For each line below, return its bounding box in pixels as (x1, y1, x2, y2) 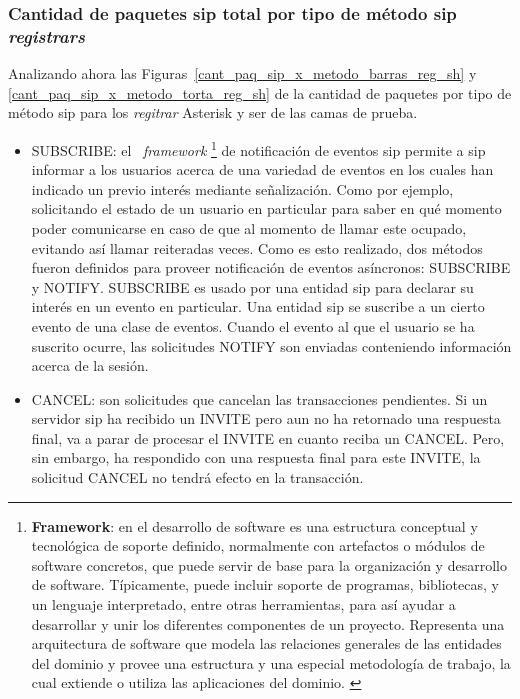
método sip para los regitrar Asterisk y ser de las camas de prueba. (8, 102, 418, 123)
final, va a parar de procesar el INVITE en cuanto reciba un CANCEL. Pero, (31, 427, 505, 448)
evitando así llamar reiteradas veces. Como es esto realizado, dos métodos (31, 237, 483, 258)
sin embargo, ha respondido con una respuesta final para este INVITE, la (31, 447, 481, 468)
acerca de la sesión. (31, 355, 149, 376)
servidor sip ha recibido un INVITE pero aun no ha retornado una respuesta (31, 408, 501, 429)
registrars (8, 23, 85, 48)
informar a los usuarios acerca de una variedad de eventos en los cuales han (31, 159, 494, 180)
